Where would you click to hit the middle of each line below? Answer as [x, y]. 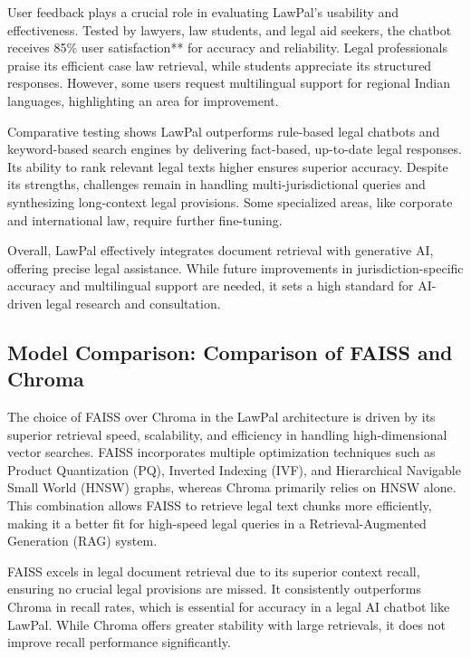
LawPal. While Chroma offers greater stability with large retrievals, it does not [226, 624]
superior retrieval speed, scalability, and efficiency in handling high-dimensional [227, 434]
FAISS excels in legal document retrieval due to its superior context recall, [214, 571]
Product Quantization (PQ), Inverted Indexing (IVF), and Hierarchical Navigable [234, 469]
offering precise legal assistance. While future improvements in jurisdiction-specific [235, 267]
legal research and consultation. [133, 303]
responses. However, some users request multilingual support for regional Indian [229, 83]
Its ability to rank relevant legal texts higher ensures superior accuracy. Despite [228, 166]
